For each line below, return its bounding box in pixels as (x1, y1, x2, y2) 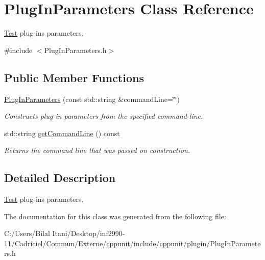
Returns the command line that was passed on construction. (4, 145, 190, 155)
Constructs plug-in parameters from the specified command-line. (4, 111, 203, 121)
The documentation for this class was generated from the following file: (4, 211, 226, 221)
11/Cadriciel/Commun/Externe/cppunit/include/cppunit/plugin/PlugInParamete (4, 238, 261, 248)
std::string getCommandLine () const (4, 127, 120, 138)
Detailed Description (4, 170, 116, 186)
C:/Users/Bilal (4, 228, 50, 239)
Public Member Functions (4, 69, 144, 85)
